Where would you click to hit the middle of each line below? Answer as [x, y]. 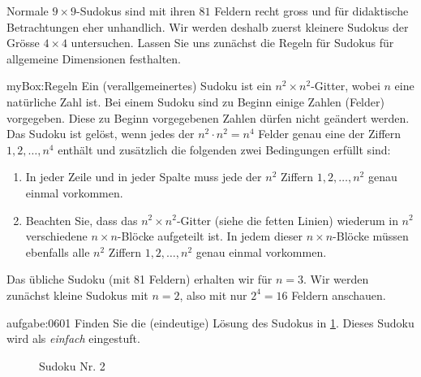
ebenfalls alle [58, 251]
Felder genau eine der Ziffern [330, 134]
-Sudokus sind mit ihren [135, 11]
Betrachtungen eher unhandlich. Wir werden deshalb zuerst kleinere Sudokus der [208, 26]
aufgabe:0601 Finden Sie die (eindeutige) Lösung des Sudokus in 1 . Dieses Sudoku [210, 322]
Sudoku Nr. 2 [72, 365]
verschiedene [56, 236]
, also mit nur [213, 295]
